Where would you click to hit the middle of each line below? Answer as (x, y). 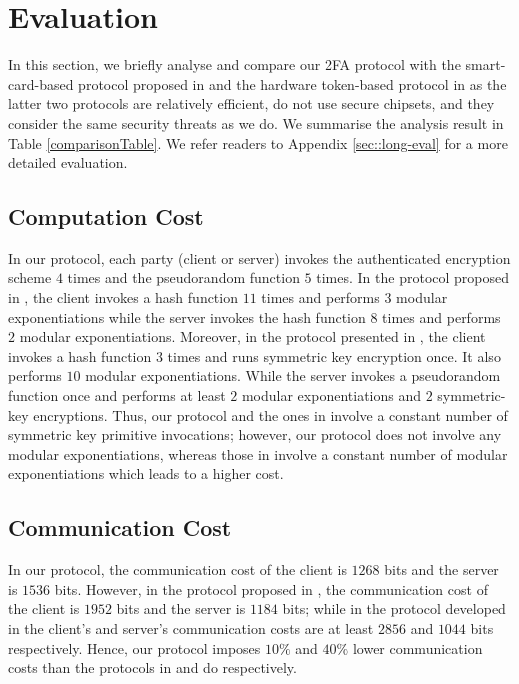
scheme (30, 277)
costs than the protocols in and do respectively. (152, 667)
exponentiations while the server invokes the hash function (187, 316)
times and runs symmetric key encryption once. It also (334, 355)
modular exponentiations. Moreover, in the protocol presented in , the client (252, 336)
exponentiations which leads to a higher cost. (146, 473)
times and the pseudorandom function (183, 277)
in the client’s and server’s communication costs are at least (191, 628)
